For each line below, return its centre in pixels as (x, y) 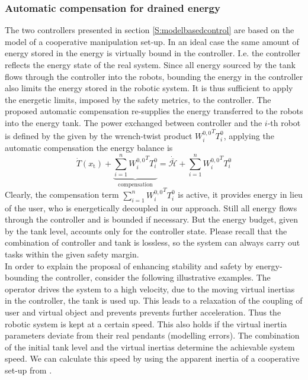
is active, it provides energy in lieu (240, 194)
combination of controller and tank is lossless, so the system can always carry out (153, 242)
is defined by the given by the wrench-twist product (99, 135)
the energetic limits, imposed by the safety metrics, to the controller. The (138, 99)
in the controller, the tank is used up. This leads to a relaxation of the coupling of (154, 300)
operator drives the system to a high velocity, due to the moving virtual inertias (150, 289)
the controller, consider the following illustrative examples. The (156, 277)
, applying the (249, 135)
